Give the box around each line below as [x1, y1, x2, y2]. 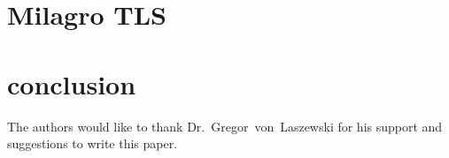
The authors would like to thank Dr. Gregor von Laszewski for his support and [7, 117, 443, 135]
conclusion [7, 65, 136, 102]
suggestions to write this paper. [7, 134, 178, 153]
